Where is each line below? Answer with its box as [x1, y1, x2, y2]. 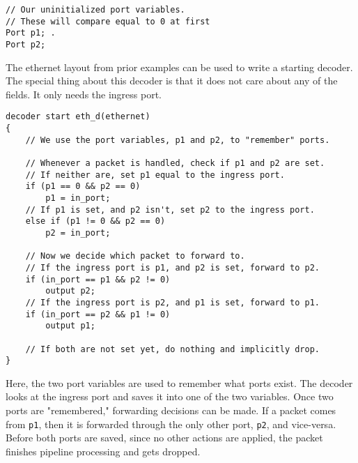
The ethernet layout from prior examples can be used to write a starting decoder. [6, 59, 353, 74]
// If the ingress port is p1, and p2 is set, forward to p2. [25, 262, 320, 273]
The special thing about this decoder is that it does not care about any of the [6, 73, 338, 88]
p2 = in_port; [45, 227, 111, 238]
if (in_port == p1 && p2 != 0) [25, 274, 171, 284]
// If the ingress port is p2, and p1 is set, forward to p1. [25, 297, 320, 308]
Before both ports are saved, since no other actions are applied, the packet [6, 430, 323, 445]
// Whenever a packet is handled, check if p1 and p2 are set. [25, 158, 325, 169]
